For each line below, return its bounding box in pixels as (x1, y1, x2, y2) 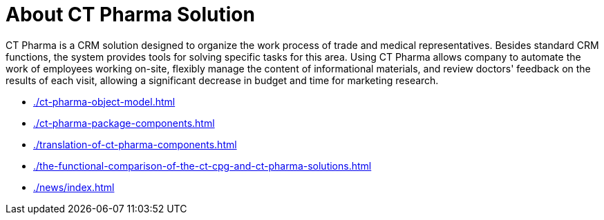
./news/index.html (33, 181, 115, 193)
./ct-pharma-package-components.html (33, 117, 215, 129)
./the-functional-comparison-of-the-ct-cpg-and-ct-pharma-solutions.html (33, 159, 372, 172)
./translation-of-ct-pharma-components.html (33, 138, 237, 150)
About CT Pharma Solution (6, 3, 255, 26)
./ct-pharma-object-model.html (33, 95, 176, 108)
